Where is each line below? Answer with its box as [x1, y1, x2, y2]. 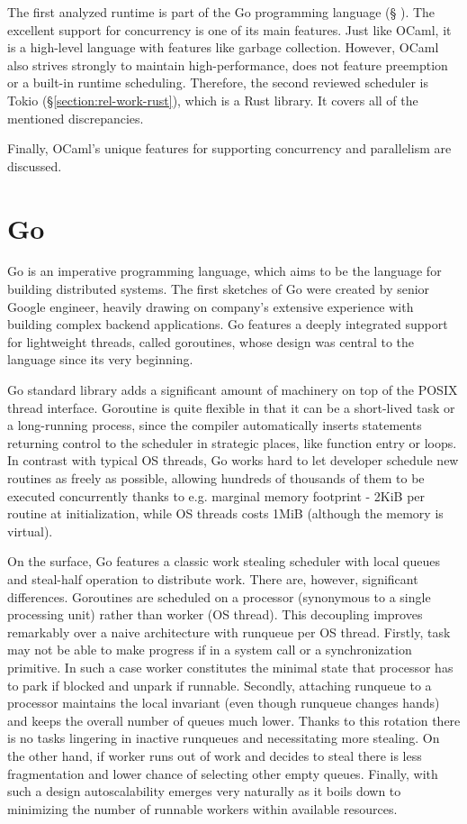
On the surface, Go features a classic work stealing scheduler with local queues [7, 552, 441, 571]
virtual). [7, 521, 53, 540]
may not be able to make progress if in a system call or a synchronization [7, 640, 412, 659]
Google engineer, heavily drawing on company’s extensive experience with [7, 297, 414, 316]
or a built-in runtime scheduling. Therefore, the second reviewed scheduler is [7, 73, 428, 92]
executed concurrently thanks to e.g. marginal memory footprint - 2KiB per [7, 486, 426, 505]
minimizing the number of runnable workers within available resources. [7, 799, 398, 818]
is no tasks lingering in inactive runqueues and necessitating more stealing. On [7, 728, 440, 747]
